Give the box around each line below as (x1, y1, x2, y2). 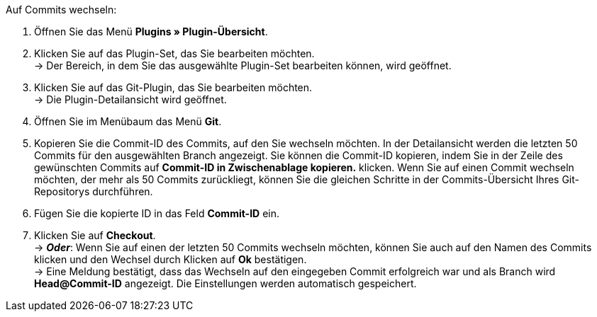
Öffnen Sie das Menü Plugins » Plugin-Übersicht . (34, 25, 268, 38)
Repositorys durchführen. (34, 185, 153, 197)
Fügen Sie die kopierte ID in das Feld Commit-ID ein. (34, 207, 279, 219)
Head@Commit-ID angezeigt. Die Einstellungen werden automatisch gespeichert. (34, 277, 417, 289)
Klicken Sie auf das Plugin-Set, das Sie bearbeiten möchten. (34, 47, 315, 59)
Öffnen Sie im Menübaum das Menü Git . (34, 115, 222, 127)
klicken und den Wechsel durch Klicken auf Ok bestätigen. (34, 253, 307, 265)
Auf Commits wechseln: (6, 4, 117, 16)
